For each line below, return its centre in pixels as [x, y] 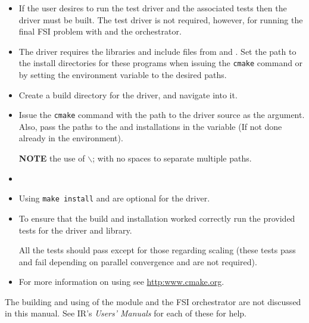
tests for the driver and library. [75, 230]
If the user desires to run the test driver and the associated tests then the [153, 8]
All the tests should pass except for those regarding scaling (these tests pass [157, 250]
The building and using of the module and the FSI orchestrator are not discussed [153, 301]
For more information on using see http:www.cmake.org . [121, 282]
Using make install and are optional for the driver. [114, 198]
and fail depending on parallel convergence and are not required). [138, 261]
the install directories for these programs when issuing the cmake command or [161, 63]
